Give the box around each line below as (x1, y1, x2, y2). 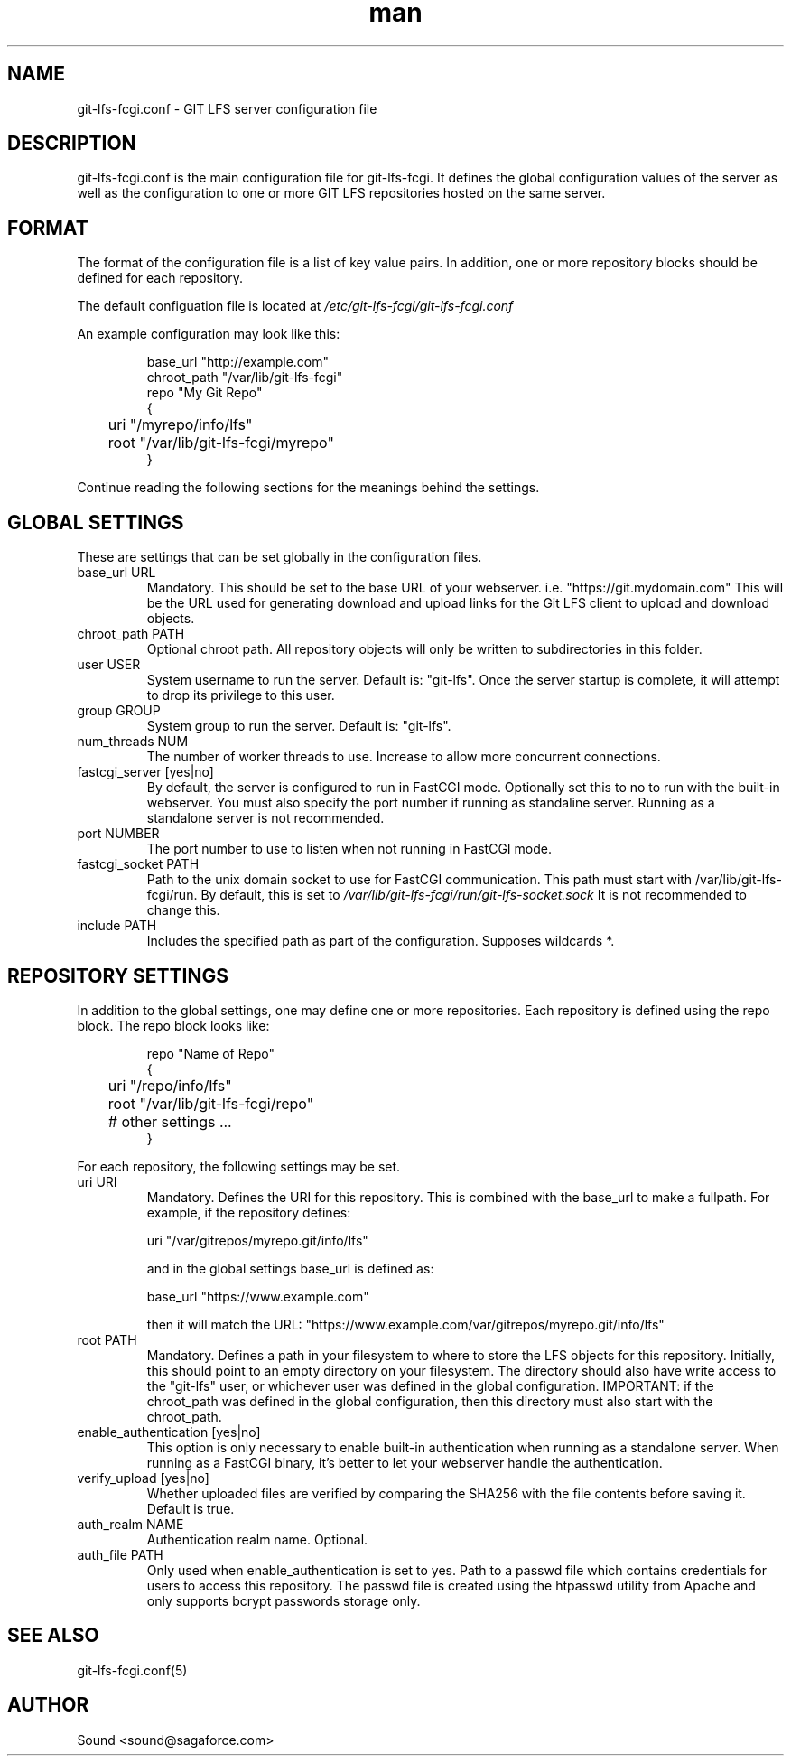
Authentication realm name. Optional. (146, 1531, 368, 1547)
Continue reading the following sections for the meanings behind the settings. (77, 480, 540, 496)
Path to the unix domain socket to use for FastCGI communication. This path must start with (146, 872, 693, 888)
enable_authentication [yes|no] (77, 1423, 261, 1440)
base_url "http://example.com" (146, 354, 330, 370)
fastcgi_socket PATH (77, 856, 200, 872)
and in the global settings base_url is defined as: (146, 1260, 434, 1276)
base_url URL (77, 564, 156, 581)
